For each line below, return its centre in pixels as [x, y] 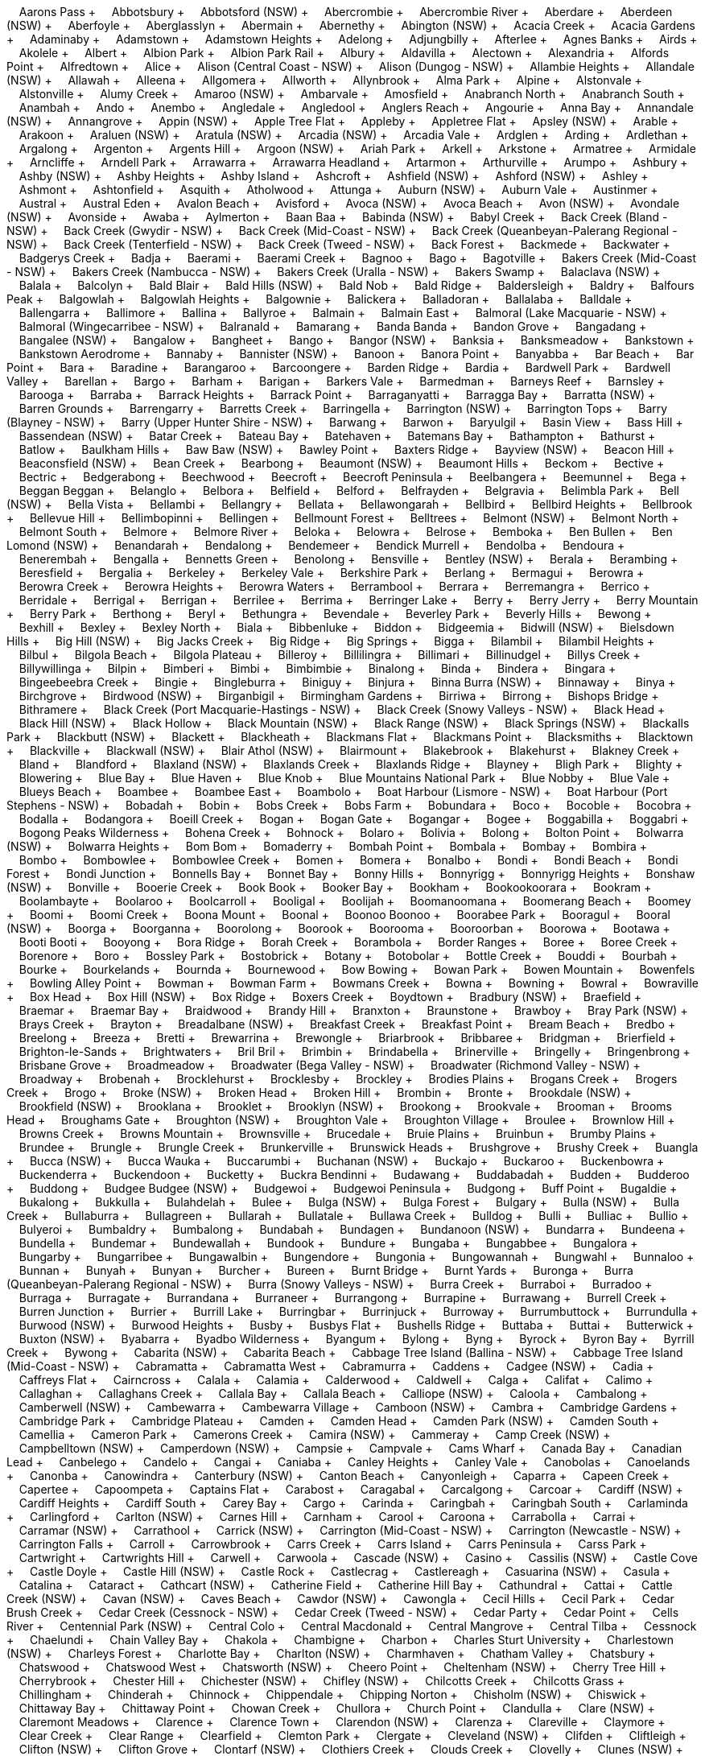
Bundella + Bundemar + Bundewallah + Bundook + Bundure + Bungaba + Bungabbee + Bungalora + [328, 1243]
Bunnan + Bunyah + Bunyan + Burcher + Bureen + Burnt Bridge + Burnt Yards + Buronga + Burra [326, 1270]
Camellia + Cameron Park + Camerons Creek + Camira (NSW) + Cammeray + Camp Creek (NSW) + [315, 1434]
